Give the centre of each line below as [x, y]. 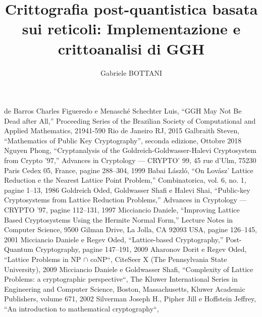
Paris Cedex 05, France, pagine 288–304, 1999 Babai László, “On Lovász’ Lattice [129, 170]
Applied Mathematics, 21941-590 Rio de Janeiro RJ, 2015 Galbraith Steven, [122, 130]
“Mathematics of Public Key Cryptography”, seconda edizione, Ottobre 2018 [123, 140]
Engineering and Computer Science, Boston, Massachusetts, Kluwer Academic [125, 288]
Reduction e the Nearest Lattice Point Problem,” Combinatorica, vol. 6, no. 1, [125, 180]
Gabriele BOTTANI [131, 72]
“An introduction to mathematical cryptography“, [82, 308]
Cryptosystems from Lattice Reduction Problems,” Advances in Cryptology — [125, 200]
